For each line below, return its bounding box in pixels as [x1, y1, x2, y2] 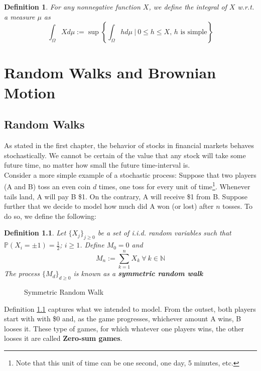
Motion [4, 82, 56, 102]
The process [4, 268, 40, 279]
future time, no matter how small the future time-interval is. [4, 160, 190, 170]
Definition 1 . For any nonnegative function [4, 2, 141, 12]
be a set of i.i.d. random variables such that [97, 227, 231, 238]
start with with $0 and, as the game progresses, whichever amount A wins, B [4, 313, 241, 324]
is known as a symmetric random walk [73, 268, 203, 279]
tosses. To [222, 201, 252, 211]
